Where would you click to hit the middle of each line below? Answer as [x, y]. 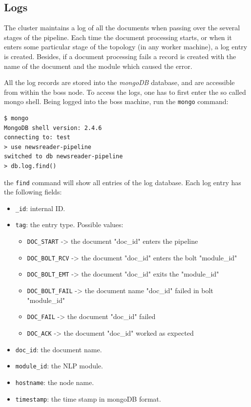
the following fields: [33, 192]
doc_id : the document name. [59, 349]
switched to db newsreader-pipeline [63, 157]
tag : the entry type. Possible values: [69, 225]
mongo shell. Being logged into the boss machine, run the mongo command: [116, 101]
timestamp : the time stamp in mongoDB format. [88, 398]
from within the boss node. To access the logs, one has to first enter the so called [125, 92]
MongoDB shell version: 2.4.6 [53, 128]
